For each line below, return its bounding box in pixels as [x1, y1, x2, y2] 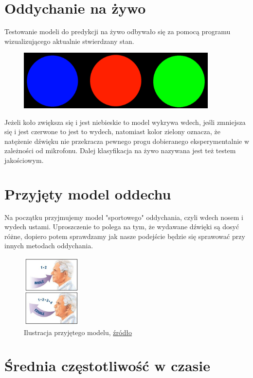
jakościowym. [4, 155, 44, 165]
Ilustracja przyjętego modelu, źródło [24, 327, 132, 337]
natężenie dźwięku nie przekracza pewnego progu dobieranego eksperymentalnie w [4, 136, 250, 146]
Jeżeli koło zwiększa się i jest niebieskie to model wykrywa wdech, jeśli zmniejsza [4, 117, 246, 127]
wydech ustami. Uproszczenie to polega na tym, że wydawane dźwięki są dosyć [4, 221, 239, 232]
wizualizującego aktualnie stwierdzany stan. [4, 36, 134, 46]
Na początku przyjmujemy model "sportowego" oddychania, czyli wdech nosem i [4, 212, 243, 222]
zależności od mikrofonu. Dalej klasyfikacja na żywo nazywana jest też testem [4, 145, 236, 156]
